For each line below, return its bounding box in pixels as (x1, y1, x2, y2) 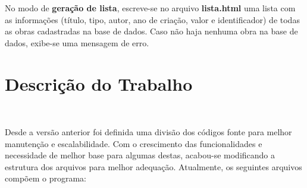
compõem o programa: (5, 172, 86, 184)
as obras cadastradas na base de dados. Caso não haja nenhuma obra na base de (5, 25, 298, 37)
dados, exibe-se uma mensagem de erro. (5, 36, 149, 49)
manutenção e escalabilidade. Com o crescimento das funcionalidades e (5, 137, 262, 149)
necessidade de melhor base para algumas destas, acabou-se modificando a (5, 149, 275, 161)
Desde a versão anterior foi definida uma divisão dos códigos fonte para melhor (5, 126, 292, 138)
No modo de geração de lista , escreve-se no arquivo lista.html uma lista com (5, 2, 296, 14)
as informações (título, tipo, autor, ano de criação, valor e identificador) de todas (5, 13, 300, 26)
